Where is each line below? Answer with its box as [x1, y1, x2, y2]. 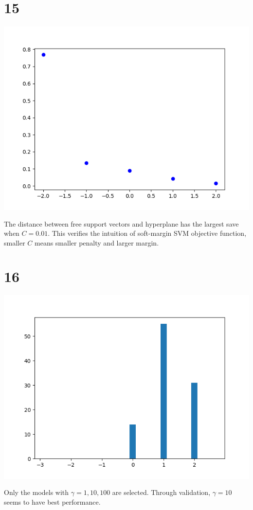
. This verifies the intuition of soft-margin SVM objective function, [48, 228, 247, 238]
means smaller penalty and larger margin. [35, 237, 159, 247]
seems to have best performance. [4, 496, 101, 507]
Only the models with [4, 487, 69, 497]
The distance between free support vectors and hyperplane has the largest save [4, 218, 239, 229]
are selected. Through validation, [112, 487, 211, 497]
